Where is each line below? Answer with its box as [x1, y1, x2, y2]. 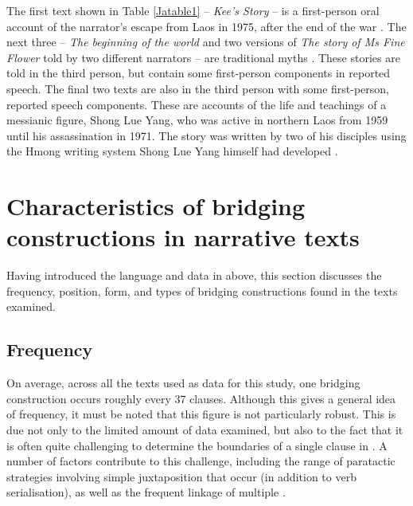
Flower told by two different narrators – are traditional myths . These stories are [6, 49, 400, 65]
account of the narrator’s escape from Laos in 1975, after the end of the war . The [6, 18, 407, 34]
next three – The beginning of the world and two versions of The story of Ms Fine [6, 33, 405, 50]
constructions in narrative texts [6, 221, 360, 253]
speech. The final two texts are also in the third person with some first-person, [6, 80, 389, 96]
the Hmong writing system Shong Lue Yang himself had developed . [6, 143, 338, 159]
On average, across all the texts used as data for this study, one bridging [6, 375, 360, 391]
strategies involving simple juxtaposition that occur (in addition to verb [6, 468, 357, 484]
